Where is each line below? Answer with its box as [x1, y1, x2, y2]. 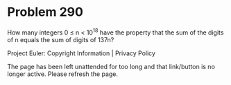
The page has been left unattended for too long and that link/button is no [7, 62, 215, 70]
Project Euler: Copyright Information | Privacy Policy [7, 49, 156, 57]
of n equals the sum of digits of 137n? [7, 35, 114, 44]
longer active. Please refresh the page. [7, 70, 119, 78]
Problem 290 [7, 4, 83, 20]
